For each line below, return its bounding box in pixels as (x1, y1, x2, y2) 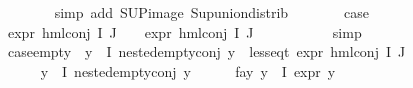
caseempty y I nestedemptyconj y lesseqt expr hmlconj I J (7, 41, 406, 62)
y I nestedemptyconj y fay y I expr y (40, 60, 336, 81)
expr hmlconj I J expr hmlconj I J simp (7, 21, 362, 42)
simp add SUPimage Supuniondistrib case (54, 2, 370, 22)
